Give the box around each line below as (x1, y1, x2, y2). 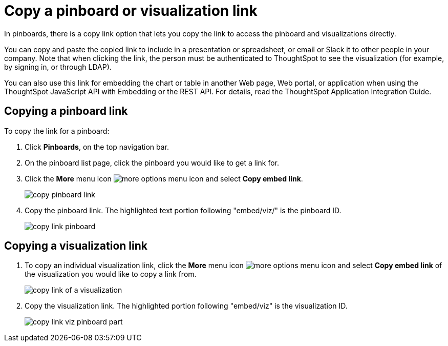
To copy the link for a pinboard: (4, 126, 110, 135)
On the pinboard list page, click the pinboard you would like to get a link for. (25, 158, 280, 167)
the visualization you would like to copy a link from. (25, 270, 197, 279)
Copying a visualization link (4, 239, 147, 253)
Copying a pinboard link (4, 105, 128, 118)
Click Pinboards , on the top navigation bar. (25, 142, 169, 151)
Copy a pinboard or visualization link (4, 2, 258, 19)
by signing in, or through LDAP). (4, 62, 112, 71)
